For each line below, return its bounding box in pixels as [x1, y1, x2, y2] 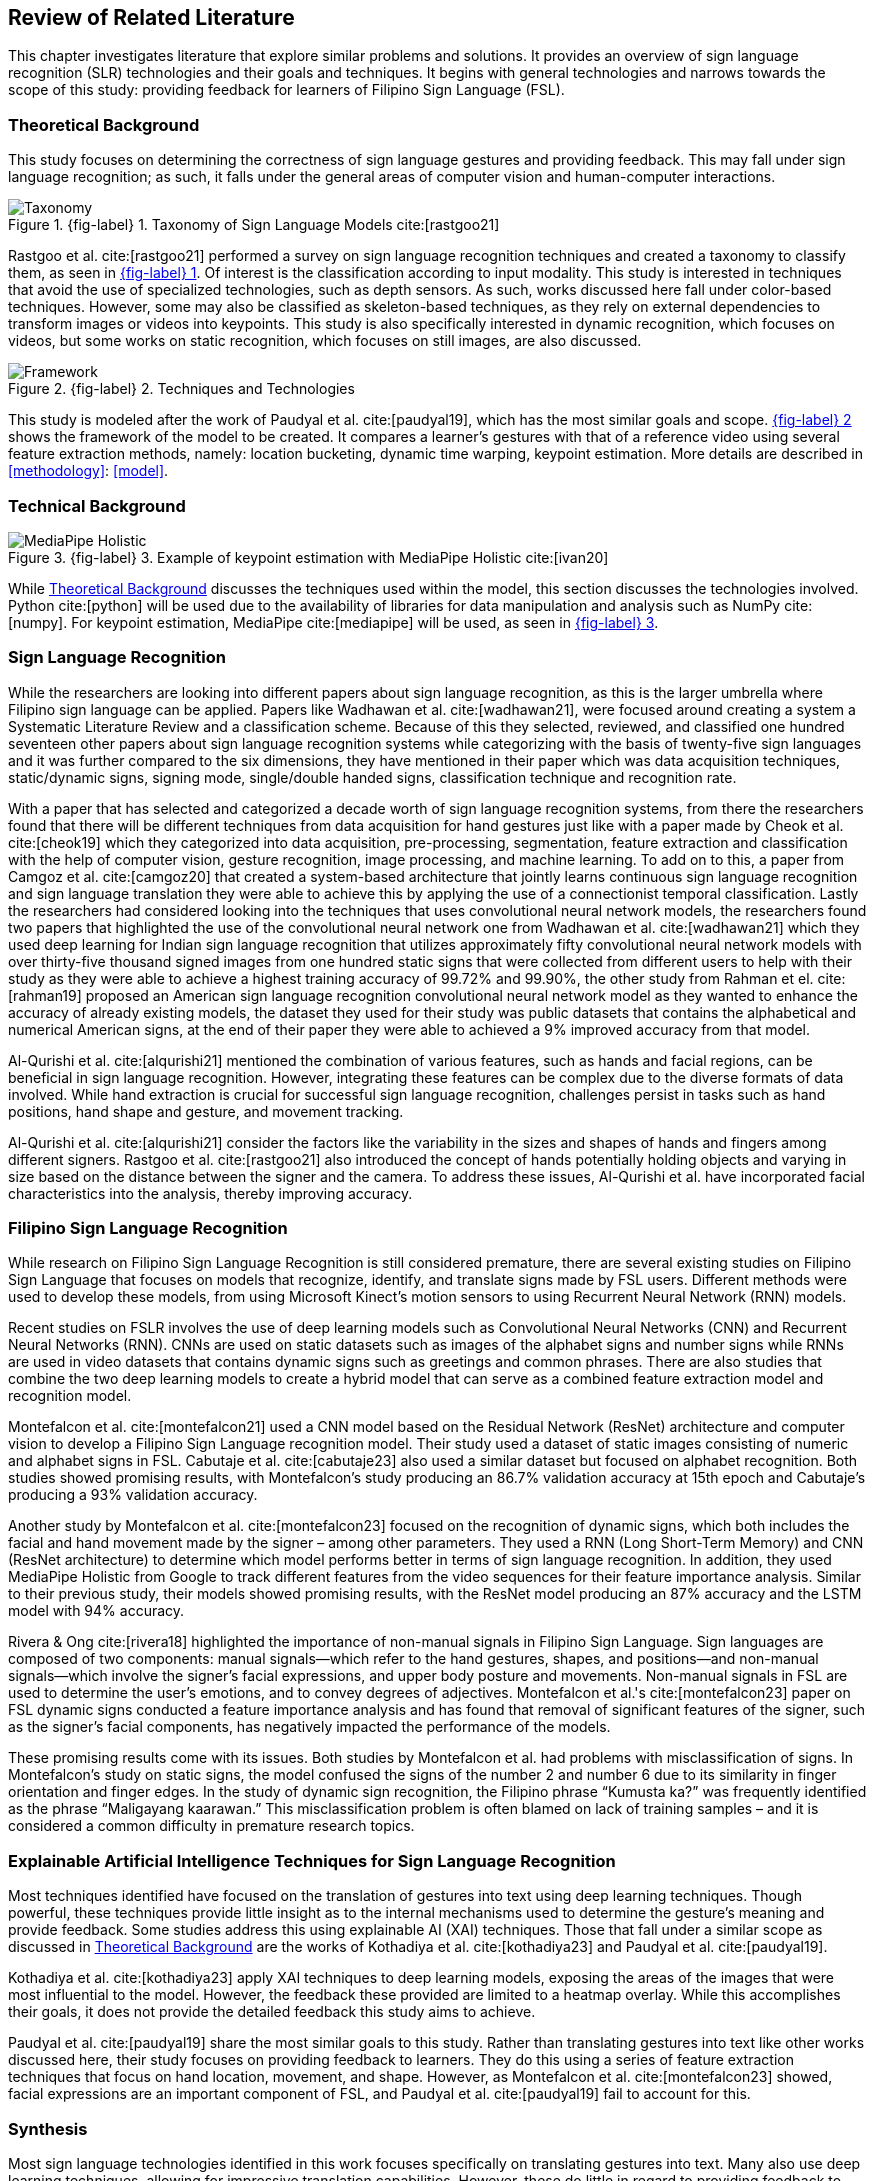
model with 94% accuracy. [8, 1602, 185, 1620]
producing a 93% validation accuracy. [8, 1486, 258, 1504]
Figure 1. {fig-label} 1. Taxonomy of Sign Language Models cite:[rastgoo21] [8, 216, 500, 234]
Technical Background [8, 495, 186, 516]
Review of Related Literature [8, 5, 295, 30]
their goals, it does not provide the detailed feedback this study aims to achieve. [8, 2003, 536, 2021]
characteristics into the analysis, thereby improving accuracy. [8, 1184, 413, 1202]
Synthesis [8, 2118, 88, 2139]
